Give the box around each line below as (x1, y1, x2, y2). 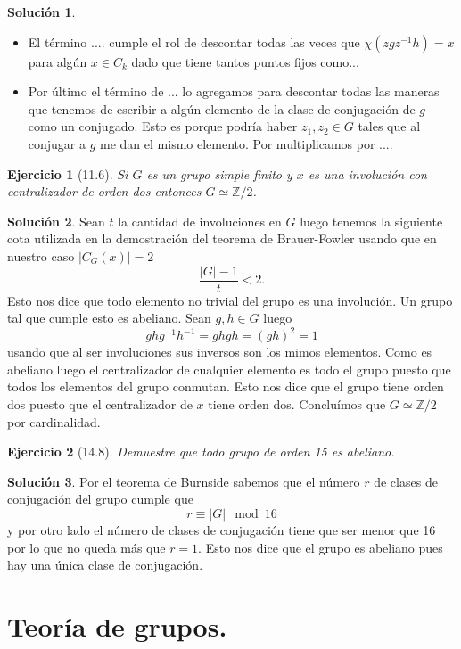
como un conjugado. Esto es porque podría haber (28, 117, 298, 136)
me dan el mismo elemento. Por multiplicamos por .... (100, 134, 393, 152)
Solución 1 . (7, 3, 76, 21)
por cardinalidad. (7, 412, 101, 431)
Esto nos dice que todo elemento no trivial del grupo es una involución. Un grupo (7, 291, 453, 309)
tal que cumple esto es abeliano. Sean (7, 308, 211, 327)
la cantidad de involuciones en (118, 211, 282, 230)
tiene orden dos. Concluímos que (208, 395, 386, 414)
